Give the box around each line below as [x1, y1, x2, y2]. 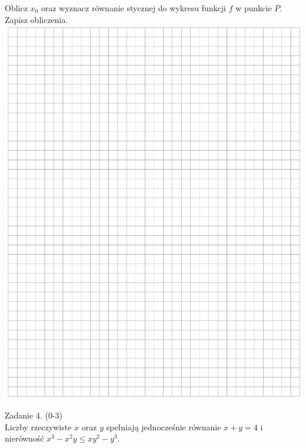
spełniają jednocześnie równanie [106, 420, 221, 433]
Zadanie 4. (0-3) [5, 409, 62, 421]
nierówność [5, 432, 44, 444]
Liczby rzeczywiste [5, 420, 72, 433]
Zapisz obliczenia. [5, 13, 68, 25]
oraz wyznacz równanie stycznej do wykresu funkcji [41, 2, 227, 14]
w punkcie [235, 2, 272, 14]
